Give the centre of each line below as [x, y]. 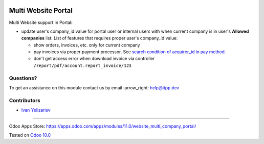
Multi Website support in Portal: [41, 22]
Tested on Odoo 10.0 [30, 135]
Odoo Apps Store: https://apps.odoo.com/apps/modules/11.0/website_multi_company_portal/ [103, 126]
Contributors [25, 100]
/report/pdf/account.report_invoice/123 [83, 65]
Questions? [23, 78]
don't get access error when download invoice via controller [94, 59]
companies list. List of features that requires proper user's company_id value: [99, 38]
